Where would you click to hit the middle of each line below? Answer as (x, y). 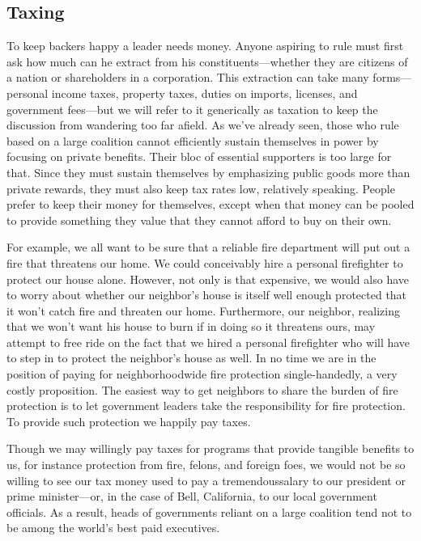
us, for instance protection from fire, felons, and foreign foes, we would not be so (206, 465)
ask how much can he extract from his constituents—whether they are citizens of (207, 61)
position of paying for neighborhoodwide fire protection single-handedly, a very (202, 374)
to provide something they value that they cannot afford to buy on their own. (199, 220)
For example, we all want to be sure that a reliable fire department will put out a (208, 247)
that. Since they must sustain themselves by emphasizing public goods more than (208, 172)
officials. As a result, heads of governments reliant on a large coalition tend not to (209, 511)
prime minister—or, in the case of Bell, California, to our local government (192, 496)
